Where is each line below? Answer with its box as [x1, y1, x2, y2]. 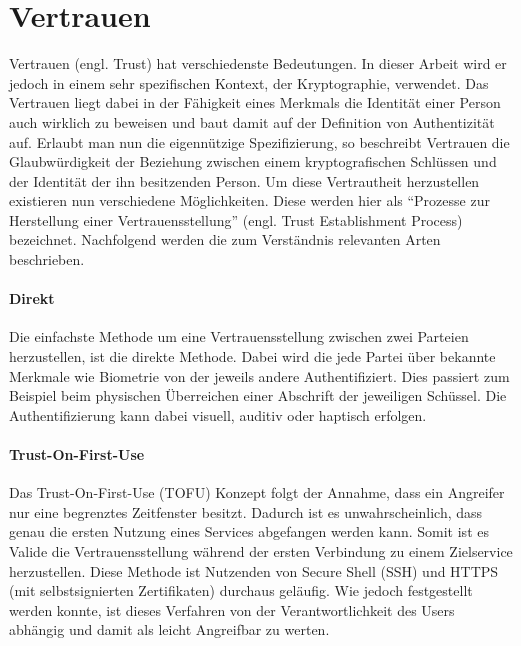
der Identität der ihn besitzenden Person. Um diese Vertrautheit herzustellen [9, 170, 480, 191]
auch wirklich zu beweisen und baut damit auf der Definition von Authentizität [9, 111, 495, 132]
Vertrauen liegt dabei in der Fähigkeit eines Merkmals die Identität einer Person [9, 92, 501, 113]
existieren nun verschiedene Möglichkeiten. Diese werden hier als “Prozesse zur [9, 190, 490, 211]
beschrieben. [9, 249, 85, 270]
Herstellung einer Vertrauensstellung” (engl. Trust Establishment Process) [9, 209, 463, 230]
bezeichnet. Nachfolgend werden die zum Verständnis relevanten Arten [9, 229, 441, 250]
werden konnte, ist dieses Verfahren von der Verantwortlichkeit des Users [9, 599, 455, 620]
